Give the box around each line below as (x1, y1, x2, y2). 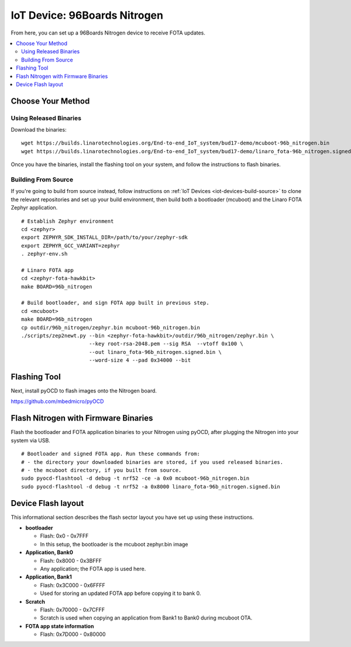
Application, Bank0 (25, 549, 73, 556)
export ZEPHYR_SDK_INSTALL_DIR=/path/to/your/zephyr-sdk (21, 234, 188, 241)
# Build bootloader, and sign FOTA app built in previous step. (21, 300, 210, 307)
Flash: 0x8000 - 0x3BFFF (40, 557, 102, 564)
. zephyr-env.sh (21, 250, 68, 257)
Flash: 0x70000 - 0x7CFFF (40, 606, 105, 613)
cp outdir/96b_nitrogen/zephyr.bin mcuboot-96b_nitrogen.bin (21, 324, 200, 331)
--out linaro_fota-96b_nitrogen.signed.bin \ (88, 349, 222, 355)
